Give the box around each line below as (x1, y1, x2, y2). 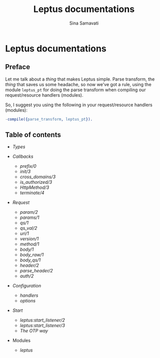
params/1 (19, 214, 39, 221)
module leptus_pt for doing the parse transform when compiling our (5, 87, 146, 93)
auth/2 (19, 273, 34, 279)
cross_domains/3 (19, 174, 56, 180)
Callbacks (12, 154, 33, 160)
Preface (5, 63, 30, 71)
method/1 (19, 241, 39, 247)
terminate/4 (19, 190, 44, 196)
